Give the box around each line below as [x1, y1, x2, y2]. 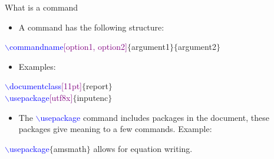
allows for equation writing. [93, 142, 193, 154]
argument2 [177, 40, 216, 53]
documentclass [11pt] [9, 80, 82, 92]
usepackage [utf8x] [9, 91, 73, 103]
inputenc [77, 91, 108, 103]
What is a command [5, 1, 78, 13]
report [86, 80, 108, 92]
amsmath [53, 142, 87, 154]
